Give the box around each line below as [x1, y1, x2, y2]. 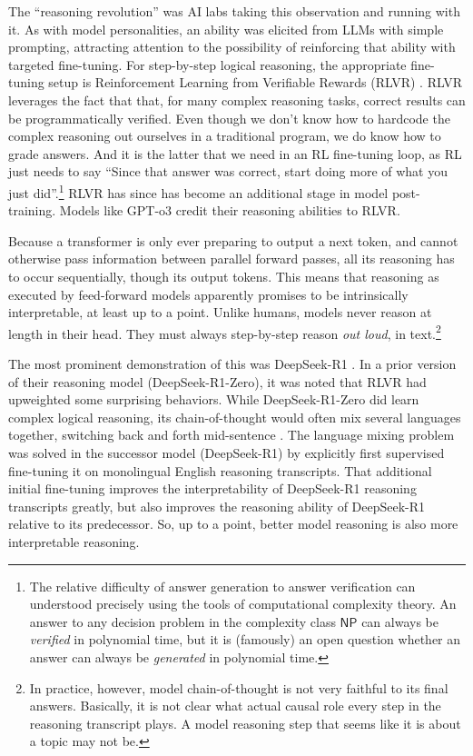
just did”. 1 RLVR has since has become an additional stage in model [8, 180, 389, 202]
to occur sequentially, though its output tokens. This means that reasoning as [8, 266, 439, 285]
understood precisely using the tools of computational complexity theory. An [29, 594, 457, 613]
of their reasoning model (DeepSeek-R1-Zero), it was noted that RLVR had [8, 372, 427, 391]
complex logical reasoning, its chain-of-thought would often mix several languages [8, 407, 461, 426]
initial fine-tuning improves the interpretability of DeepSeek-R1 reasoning [8, 479, 417, 498]
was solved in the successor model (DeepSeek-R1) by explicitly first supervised [8, 443, 445, 462]
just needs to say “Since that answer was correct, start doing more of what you [8, 162, 448, 181]
